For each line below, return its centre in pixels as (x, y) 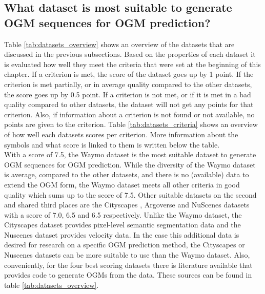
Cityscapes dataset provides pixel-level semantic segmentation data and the (123, 225)
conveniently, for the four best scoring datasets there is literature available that (128, 265)
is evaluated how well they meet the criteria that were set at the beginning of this (132, 64)
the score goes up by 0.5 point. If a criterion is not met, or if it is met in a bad (128, 94)
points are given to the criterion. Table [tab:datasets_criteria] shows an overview (131, 124)
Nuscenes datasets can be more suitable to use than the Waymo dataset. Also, (127, 255)
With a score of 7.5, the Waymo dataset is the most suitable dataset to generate (130, 154)
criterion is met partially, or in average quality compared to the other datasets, (128, 84)
